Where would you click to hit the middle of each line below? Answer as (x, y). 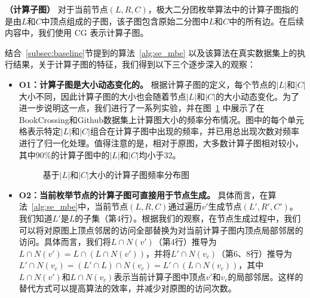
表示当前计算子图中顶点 (160, 276)
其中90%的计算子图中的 (64, 154)
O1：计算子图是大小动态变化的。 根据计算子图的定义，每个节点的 (148, 84)
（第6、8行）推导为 (255, 253)
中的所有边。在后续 (267, 21)
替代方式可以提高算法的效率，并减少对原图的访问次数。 (128, 288)
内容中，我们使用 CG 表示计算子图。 (77, 33)
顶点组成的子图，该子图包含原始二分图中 (129, 21)
